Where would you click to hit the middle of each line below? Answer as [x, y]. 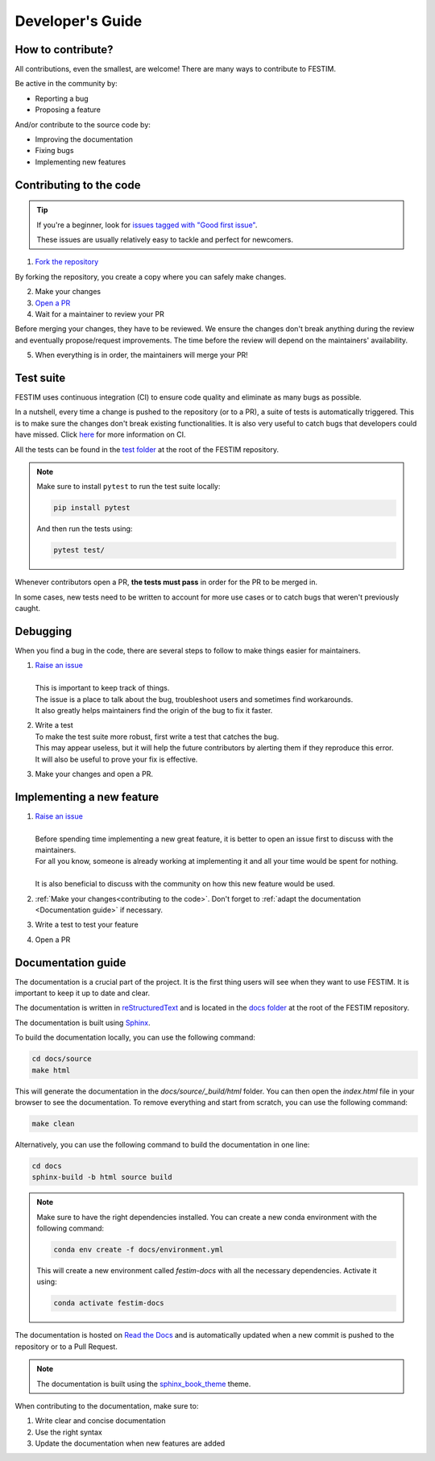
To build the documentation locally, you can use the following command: [135, 1038]
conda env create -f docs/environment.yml [139, 1250]
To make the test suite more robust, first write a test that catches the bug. [157, 737]
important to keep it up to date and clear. [83, 993]
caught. [27, 608]
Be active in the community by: [66, 84]
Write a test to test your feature [87, 925]
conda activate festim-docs [109, 1303]
